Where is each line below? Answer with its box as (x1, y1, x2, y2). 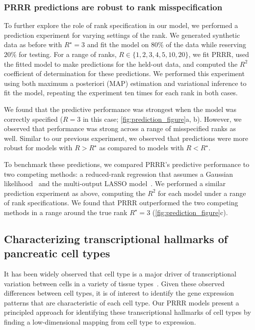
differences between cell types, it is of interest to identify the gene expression (4, 288, 234, 298)
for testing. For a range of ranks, (19, 49, 117, 59)
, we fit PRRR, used (188, 49, 249, 59)
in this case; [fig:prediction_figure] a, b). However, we (82, 113, 242, 124)
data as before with (4, 39, 62, 50)
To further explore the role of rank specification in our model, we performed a (4, 20, 238, 30)
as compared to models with (99, 142, 184, 153)
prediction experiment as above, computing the (4, 188, 146, 198)
